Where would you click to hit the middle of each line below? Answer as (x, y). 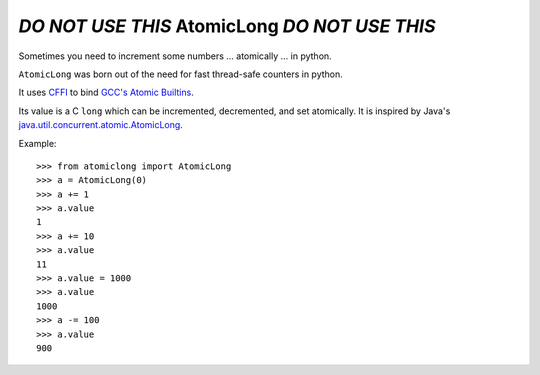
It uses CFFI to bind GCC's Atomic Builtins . (106, 92)
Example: (37, 143)
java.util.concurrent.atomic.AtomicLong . (101, 125)
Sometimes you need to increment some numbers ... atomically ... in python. (175, 56)
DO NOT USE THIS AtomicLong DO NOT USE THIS (227, 26)
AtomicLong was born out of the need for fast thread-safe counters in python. (181, 74)
